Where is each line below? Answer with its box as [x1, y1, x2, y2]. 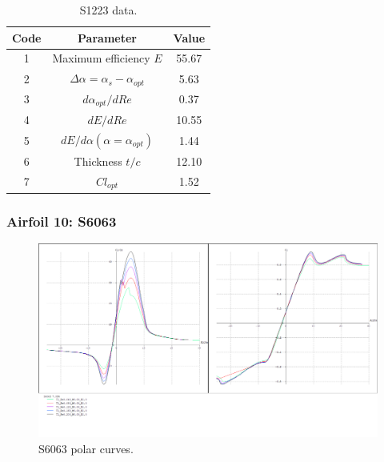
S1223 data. [79, 2, 138, 18]
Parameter [78, 29, 137, 46]
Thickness [74, 152, 122, 169]
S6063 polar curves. [38, 440, 134, 456]
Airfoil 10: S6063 [6, 211, 117, 231]
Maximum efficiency [52, 50, 150, 66]
